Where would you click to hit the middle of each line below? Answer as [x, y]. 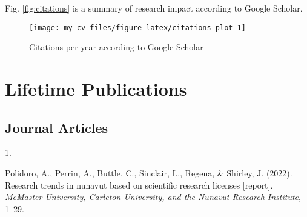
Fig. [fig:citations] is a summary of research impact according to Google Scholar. [154, 8]
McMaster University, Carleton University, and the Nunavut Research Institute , [153, 197]
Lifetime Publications [96, 89]
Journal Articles [57, 127]
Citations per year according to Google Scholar [116, 47]
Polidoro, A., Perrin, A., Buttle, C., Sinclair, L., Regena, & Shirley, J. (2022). [149, 173]
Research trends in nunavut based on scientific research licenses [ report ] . [139, 185]
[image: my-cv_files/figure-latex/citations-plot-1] [137, 28]
